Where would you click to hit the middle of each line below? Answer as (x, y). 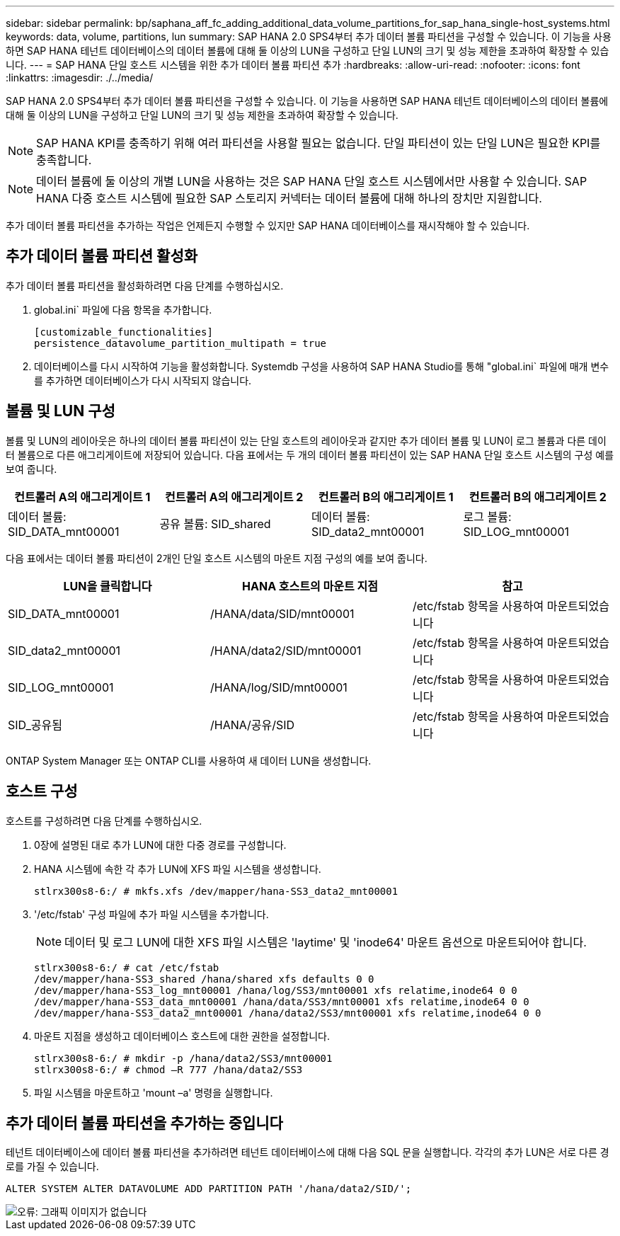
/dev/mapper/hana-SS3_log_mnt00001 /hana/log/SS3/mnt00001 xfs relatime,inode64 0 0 (276, 990)
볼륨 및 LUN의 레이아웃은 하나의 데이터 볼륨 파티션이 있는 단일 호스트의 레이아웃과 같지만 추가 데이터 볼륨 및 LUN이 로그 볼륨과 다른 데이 (306, 440)
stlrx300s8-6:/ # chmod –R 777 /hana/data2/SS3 (168, 1069)
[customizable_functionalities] (124, 332)
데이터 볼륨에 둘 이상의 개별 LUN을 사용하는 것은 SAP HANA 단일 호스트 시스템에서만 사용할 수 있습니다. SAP (312, 181)
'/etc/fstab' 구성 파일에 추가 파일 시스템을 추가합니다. (151, 914)
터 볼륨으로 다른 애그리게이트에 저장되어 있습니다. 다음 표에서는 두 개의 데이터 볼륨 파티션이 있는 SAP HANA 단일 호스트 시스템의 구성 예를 (310, 454)
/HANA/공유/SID (252, 725)
